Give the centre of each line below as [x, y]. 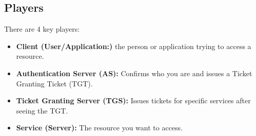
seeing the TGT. [42, 110]
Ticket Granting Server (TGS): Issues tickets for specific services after [133, 100]
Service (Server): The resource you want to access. [99, 128]
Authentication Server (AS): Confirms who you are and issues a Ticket [134, 73]
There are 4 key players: [42, 29]
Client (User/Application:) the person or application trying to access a [134, 46]
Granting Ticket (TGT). [54, 83]
